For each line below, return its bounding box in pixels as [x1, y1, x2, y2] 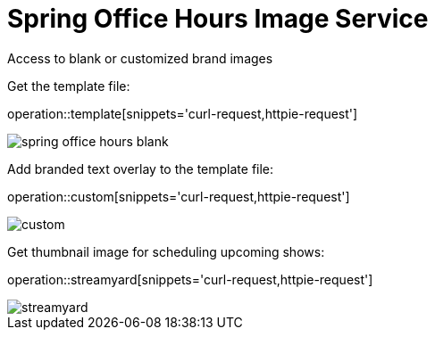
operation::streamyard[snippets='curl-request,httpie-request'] [7, 271, 373, 287]
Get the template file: [7, 78, 130, 94]
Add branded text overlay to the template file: [7, 160, 274, 177]
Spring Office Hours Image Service [7, 4, 429, 34]
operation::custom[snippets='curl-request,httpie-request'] [7, 188, 350, 204]
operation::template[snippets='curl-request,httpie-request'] [7, 105, 358, 121]
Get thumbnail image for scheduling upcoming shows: [7, 243, 325, 259]
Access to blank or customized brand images [7, 50, 273, 66]
